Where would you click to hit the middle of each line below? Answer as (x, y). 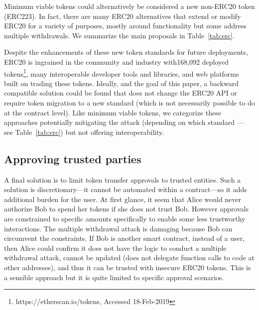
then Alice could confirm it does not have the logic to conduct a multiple (115, 248)
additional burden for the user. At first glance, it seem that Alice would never (123, 199)
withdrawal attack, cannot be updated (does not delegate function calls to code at (129, 258)
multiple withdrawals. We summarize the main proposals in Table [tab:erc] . (119, 35)
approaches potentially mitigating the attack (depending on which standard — (124, 122)
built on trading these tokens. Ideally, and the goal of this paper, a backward (121, 83)
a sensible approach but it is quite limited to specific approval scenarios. (114, 277)
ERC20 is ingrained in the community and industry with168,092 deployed (116, 61)
